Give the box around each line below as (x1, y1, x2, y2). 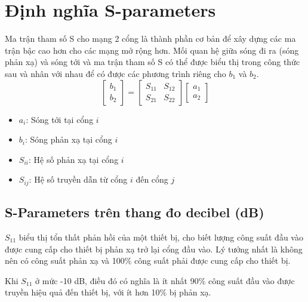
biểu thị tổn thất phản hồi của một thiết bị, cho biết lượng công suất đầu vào (19, 230, 303, 243)
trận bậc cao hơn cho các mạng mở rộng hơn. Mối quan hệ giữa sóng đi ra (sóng (5, 44, 299, 56)
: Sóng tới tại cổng (26, 113, 94, 125)
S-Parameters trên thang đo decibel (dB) (5, 203, 264, 221)
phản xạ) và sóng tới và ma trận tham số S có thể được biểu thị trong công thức (5, 56, 300, 68)
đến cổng (135, 173, 168, 186)
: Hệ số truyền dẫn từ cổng (29, 173, 128, 186)
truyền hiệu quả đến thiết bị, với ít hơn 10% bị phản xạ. (5, 286, 211, 298)
